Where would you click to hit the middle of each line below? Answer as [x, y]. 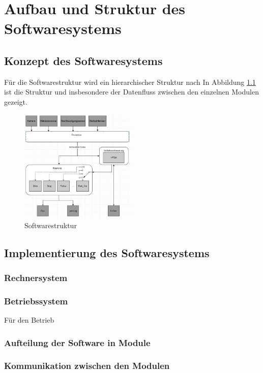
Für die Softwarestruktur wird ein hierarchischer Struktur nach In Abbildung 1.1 [130, 82]
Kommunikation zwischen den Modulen [87, 366]
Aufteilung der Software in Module [77, 342]
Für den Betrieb [29, 320]
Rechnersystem [36, 277]
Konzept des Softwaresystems [83, 60]
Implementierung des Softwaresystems [107, 252]
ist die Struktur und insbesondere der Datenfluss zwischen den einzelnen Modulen [131, 92]
